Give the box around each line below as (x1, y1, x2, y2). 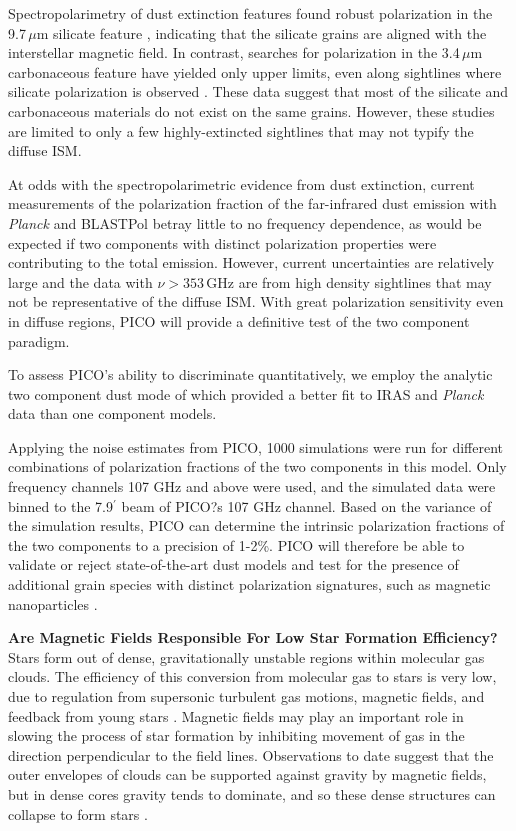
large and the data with (8, 271, 153, 292)
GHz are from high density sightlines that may (206, 271, 492, 292)
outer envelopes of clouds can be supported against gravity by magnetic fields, (8, 764, 487, 785)
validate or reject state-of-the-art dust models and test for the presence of (8, 554, 459, 575)
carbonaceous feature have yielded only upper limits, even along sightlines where (8, 61, 502, 82)
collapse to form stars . (8, 803, 148, 824)
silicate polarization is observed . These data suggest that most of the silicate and (8, 81, 508, 102)
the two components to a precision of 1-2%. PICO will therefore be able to (8, 534, 465, 555)
